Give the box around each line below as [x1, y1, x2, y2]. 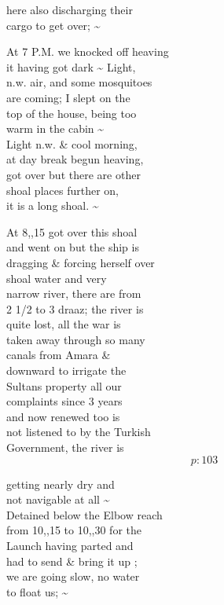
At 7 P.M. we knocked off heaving [6, 43, 169, 60]
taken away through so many [6, 331, 145, 347]
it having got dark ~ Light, [6, 58, 136, 75]
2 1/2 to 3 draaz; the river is [6, 300, 144, 317]
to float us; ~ [6, 583, 68, 599]
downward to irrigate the [6, 362, 127, 379]
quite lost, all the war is [6, 316, 121, 332]
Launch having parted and [6, 537, 134, 553]
